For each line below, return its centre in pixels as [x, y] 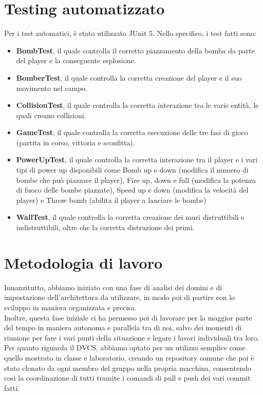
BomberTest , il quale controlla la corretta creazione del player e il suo [129, 77]
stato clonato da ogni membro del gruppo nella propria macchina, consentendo [128, 368]
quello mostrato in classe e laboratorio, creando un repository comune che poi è [129, 357]
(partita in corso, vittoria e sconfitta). [76, 142]
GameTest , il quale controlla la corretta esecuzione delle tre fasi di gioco [132, 132]
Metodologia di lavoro [83, 262]
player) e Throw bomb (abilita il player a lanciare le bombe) [111, 200]
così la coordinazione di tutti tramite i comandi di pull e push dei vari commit [127, 378]
